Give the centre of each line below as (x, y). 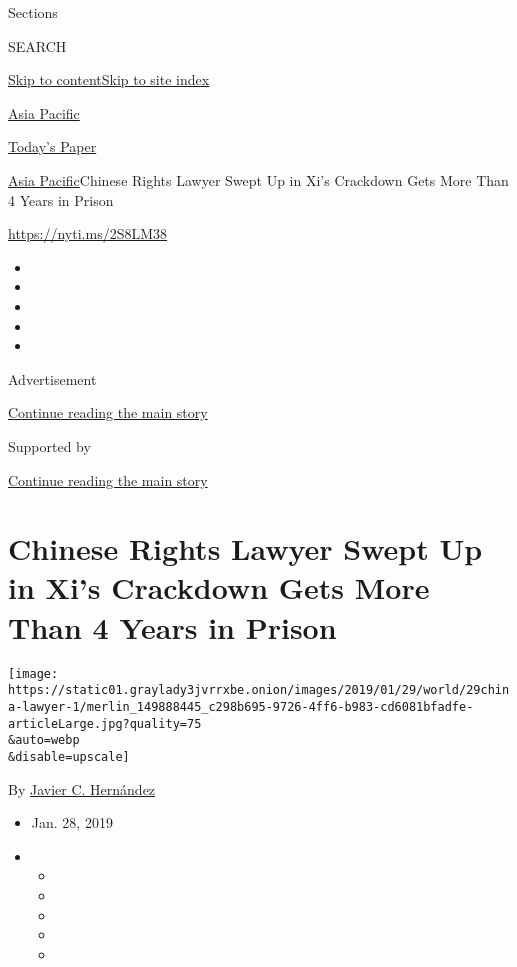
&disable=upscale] (69, 756)
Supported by (49, 445)
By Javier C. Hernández (82, 788)
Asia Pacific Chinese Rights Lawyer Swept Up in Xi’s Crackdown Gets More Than (258, 179)
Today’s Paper (52, 146)
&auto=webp (44, 740)
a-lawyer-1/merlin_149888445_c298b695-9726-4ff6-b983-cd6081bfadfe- (241, 706)
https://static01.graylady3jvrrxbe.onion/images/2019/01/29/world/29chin (259, 690)
